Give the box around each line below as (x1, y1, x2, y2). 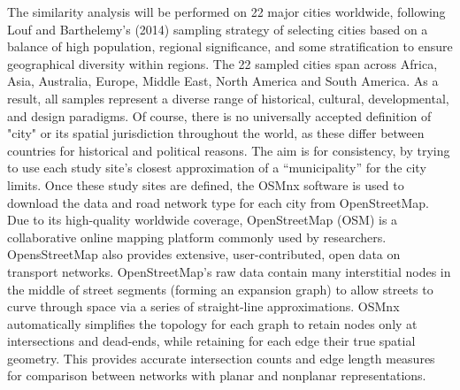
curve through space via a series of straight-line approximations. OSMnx (7, 297, 400, 316)
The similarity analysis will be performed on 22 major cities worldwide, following (7, 3, 446, 20)
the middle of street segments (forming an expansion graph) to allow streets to (7, 279, 433, 298)
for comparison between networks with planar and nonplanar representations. (7, 366, 426, 385)
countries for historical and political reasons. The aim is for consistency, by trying (7, 141, 450, 159)
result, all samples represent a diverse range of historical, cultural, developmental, (7, 88, 449, 107)
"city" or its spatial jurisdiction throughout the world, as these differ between (7, 124, 425, 142)
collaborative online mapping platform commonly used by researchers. (7, 227, 387, 246)
